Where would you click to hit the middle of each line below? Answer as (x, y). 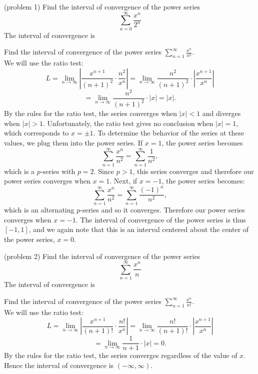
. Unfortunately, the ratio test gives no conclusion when (128, 123)
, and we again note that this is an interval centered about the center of (139, 229)
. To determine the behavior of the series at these (169, 133)
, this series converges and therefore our (193, 171)
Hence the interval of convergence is (59, 365)
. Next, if (123, 181)
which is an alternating (39, 210)
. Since (104, 171)
